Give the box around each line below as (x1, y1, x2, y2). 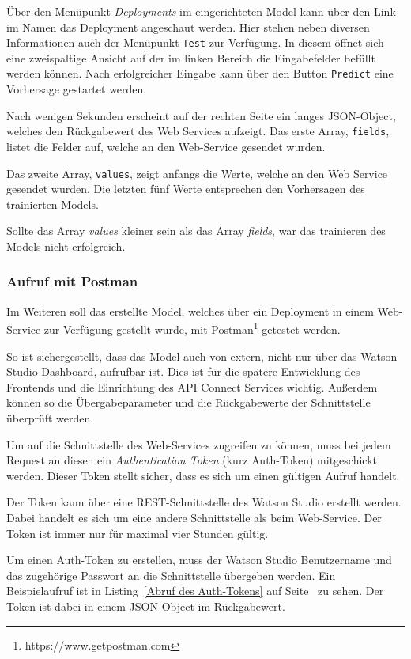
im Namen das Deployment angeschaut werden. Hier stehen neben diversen (6, 18, 370, 35)
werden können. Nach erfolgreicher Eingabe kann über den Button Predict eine (6, 65, 394, 81)
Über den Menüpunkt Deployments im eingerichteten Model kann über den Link (6, 3, 396, 19)
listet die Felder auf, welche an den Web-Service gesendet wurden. (6, 138, 326, 154)
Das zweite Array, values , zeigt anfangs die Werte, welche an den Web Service (6, 165, 388, 181)
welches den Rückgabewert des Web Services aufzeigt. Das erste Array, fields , (6, 123, 390, 139)
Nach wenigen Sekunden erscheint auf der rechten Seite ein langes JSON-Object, (6, 107, 396, 123)
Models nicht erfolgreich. (6, 237, 126, 254)
